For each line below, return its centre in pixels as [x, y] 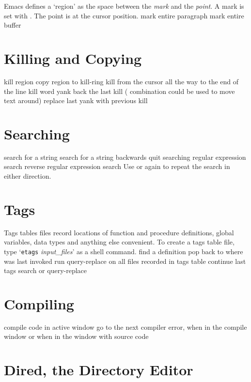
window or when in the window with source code [76, 336]
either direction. [28, 176]
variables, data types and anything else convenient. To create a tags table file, [119, 242]
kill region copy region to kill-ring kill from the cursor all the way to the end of [121, 81]
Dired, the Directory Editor [99, 370]
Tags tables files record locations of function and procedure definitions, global [119, 232]
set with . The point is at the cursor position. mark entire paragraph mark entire [124, 15]
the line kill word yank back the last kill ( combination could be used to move [119, 91]
